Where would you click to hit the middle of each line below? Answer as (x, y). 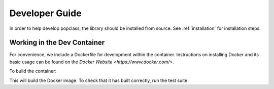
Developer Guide (45, 13)
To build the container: (33, 71)
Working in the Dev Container (57, 43)
